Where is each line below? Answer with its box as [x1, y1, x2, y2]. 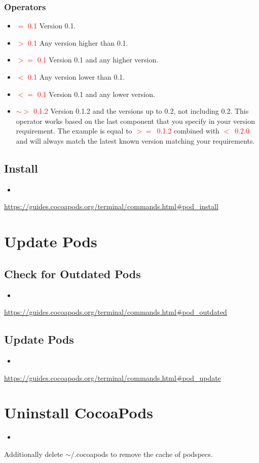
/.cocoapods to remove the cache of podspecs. [70, 448, 213, 459]
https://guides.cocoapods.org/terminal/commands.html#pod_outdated [4, 307, 227, 317]
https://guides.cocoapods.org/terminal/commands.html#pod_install [4, 201, 218, 212]
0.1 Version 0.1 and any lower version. [37, 88, 155, 99]
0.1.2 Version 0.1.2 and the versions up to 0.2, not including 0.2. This [33, 106, 249, 116]
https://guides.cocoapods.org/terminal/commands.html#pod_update [4, 372, 221, 383]
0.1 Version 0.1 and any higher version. [37, 54, 159, 65]
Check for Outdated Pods [4, 266, 141, 281]
